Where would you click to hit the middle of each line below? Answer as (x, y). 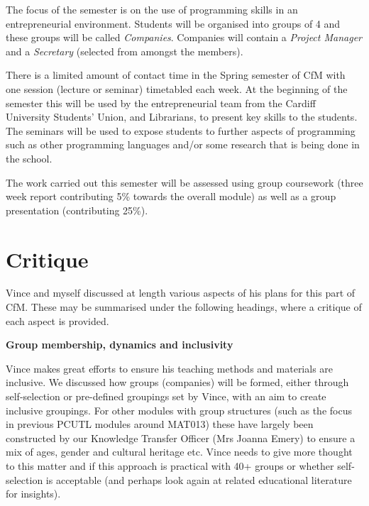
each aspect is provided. (57, 320)
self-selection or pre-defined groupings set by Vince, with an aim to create (166, 396)
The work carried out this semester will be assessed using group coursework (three (184, 182)
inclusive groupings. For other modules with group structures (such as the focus (179, 410)
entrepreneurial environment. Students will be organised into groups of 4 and (173, 23)
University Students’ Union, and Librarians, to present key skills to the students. (182, 117)
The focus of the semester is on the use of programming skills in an (152, 9)
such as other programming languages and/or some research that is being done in (183, 144)
